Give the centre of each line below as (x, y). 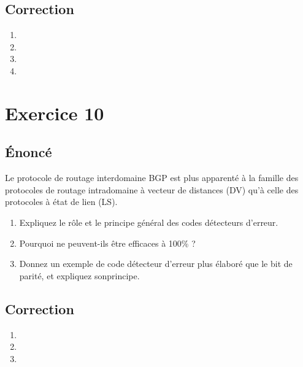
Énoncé (29, 152)
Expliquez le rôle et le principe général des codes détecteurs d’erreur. (149, 222)
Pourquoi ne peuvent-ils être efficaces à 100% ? (107, 243)
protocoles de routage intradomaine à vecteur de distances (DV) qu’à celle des (152, 189)
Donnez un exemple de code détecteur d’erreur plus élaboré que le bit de (156, 264)
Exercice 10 (55, 113)
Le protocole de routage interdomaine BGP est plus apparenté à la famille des (152, 178)
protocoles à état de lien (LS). (61, 202)
